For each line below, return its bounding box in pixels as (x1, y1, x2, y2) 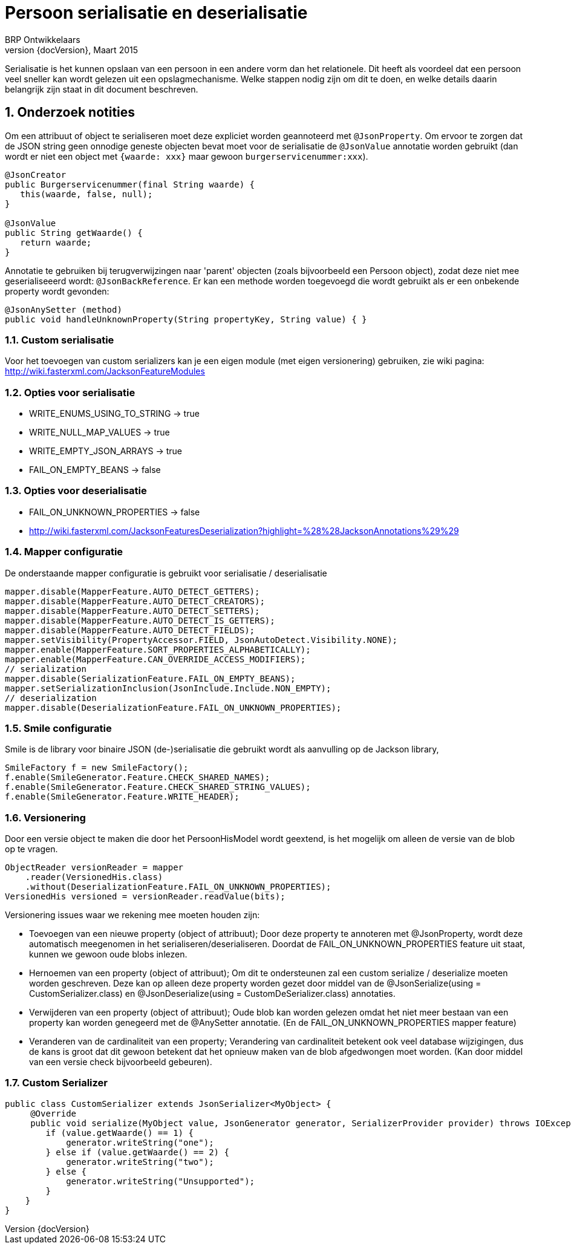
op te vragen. (5, 844, 58, 855)
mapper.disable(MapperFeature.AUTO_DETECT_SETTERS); (5, 605, 260, 616)
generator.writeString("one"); (66, 1137, 214, 1147)
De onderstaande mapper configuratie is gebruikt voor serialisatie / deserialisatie (5, 567, 327, 578)
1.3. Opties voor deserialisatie (5, 484, 147, 497)
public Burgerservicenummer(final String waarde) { (5, 179, 255, 189)
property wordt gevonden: (5, 285, 109, 296)
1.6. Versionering (5, 811, 86, 824)
